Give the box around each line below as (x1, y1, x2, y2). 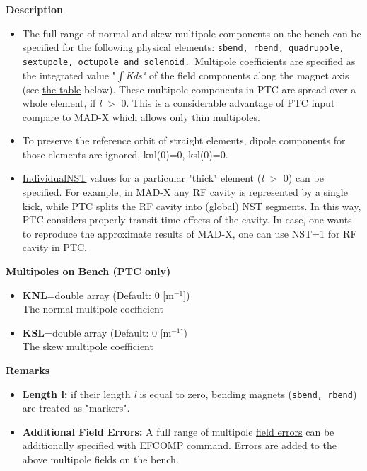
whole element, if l (22, 95, 102, 110)
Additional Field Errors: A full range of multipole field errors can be (22, 424, 334, 438)
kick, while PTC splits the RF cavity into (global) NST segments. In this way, (22, 198, 361, 213)
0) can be (283, 170, 324, 185)
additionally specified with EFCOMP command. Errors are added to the (22, 438, 337, 453)
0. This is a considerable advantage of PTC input (121, 95, 335, 110)
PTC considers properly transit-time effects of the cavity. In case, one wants (22, 212, 352, 227)
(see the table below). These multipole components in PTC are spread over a (22, 81, 356, 96)
